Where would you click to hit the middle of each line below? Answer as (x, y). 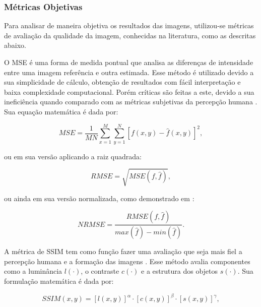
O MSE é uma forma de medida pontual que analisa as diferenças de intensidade (129, 62)
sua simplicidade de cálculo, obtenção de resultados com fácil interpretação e (122, 82)
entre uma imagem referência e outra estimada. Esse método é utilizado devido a (129, 72)
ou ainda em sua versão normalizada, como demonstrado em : (99, 198)
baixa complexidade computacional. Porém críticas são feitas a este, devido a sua (129, 91)
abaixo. (15, 45)
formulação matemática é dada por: (59, 281)
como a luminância (33, 271)
